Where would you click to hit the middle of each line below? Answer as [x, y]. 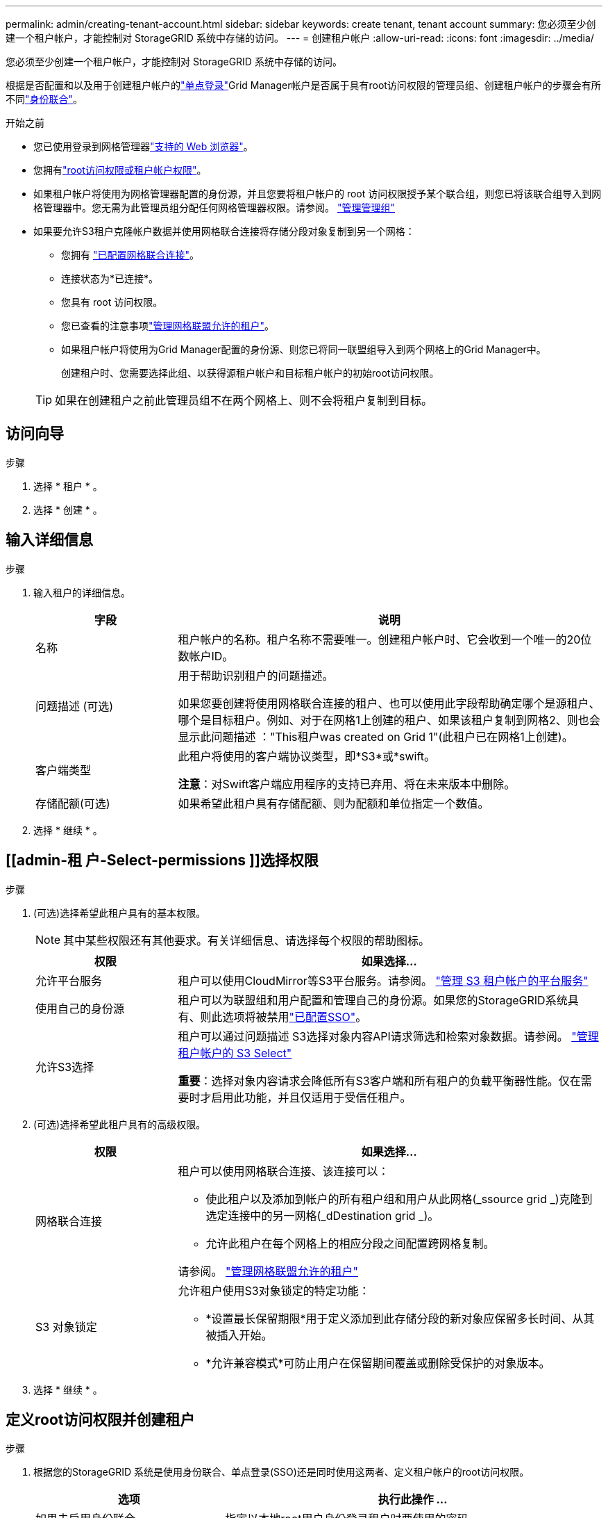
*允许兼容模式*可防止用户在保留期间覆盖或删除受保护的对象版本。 [378, 1363]
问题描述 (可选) [75, 706]
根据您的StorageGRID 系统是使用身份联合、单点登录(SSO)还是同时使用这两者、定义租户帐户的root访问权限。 [281, 1472]
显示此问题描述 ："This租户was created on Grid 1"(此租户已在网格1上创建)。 [375, 736]
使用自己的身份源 [80, 1008]
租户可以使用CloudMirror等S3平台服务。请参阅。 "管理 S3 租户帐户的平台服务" [383, 980]
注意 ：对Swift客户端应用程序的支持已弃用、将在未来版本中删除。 [347, 784]
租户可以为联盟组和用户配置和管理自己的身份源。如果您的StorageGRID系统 [373, 1000]
